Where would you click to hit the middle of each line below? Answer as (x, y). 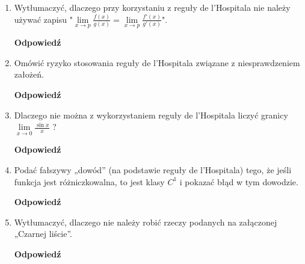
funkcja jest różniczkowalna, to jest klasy (89, 181)
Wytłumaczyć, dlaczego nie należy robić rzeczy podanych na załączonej (146, 222)
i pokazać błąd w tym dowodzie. (239, 181)
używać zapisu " (43, 19)
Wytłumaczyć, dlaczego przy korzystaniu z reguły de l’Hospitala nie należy (152, 7)
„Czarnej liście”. (43, 234)
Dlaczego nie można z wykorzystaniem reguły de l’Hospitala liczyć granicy (151, 115)
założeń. (29, 74)
